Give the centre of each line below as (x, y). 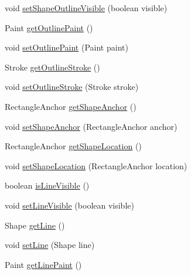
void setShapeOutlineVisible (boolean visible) (86, 8)
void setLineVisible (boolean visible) (69, 205)
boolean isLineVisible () (47, 185)
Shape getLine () (35, 225)
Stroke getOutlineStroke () (52, 67)
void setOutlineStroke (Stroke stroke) (72, 87)
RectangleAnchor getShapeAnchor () (71, 106)
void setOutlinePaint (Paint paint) (66, 47)
